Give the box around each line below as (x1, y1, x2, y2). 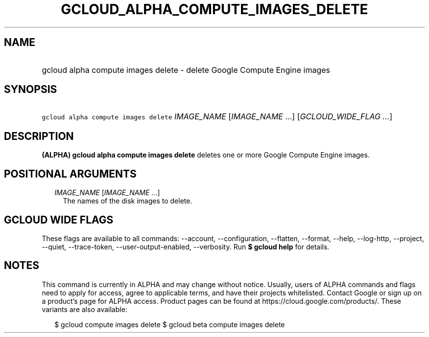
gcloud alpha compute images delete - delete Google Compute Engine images (42, 65, 330, 75)
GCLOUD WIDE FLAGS (4, 213, 114, 226)
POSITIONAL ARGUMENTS (4, 167, 137, 180)
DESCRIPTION (4, 130, 74, 142)
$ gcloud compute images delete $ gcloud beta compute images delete (54, 320, 285, 329)
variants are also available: (42, 305, 127, 314)
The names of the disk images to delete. (63, 197, 192, 205)
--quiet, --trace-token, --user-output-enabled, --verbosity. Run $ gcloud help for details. (42, 242, 330, 251)
